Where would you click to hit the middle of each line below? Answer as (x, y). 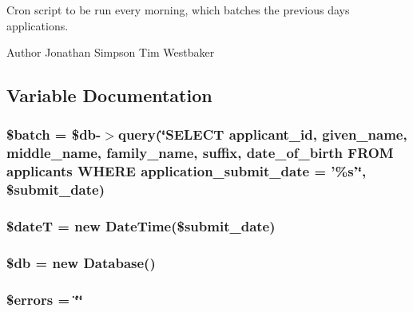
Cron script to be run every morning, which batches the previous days (178, 10)
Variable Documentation (109, 95)
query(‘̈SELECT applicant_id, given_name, (262, 134)
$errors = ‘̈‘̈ (45, 299)
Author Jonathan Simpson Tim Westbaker (111, 52)
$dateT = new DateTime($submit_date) (141, 226)
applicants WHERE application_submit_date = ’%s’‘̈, (187, 171)
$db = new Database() (81, 262)
